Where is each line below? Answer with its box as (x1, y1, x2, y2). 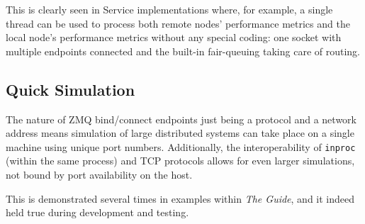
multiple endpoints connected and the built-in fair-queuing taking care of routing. (6, 43, 360, 58)
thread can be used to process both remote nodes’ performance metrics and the (6, 16, 350, 30)
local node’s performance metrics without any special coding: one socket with (6, 30, 342, 45)
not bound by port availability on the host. (6, 167, 193, 182)
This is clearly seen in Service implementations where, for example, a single (6, 2, 333, 16)
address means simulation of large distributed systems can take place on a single (6, 125, 354, 140)
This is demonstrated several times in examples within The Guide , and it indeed (6, 191, 355, 206)
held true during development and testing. (6, 205, 189, 220)
